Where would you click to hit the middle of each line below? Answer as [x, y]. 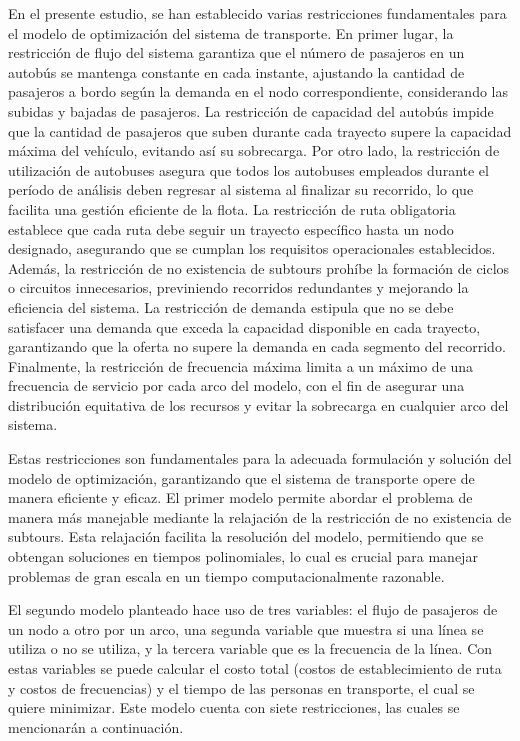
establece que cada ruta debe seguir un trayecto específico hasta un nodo [231, 228]
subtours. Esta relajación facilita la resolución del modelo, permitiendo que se [246, 536]
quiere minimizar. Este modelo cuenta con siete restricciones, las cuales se [234, 707]
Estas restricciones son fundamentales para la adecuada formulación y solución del [260, 458]
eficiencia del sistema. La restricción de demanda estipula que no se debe [231, 306]
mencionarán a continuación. [96, 726]
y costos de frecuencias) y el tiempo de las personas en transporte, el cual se [241, 687]
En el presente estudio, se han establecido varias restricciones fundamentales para [257, 13]
